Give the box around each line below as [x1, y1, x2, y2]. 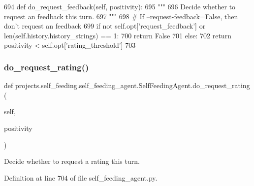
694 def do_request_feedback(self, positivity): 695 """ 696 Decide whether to [4, 1, 236, 11]
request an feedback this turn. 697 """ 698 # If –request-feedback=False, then [4, 11, 238, 21]
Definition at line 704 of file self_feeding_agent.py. [4, 172, 158, 183]
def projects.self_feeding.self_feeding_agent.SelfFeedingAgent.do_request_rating [4, 80, 250, 91]
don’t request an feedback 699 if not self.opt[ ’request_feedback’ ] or [4, 21, 206, 31]
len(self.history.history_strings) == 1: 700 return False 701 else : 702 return [4, 30, 231, 40]
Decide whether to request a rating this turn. [4, 156, 140, 166]
